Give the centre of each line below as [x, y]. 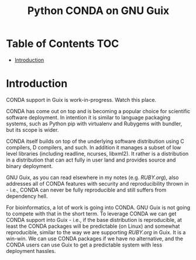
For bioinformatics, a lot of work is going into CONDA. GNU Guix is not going [98, 207]
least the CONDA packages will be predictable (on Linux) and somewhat [93, 226]
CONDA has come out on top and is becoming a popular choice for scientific [98, 111]
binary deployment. [30, 166]
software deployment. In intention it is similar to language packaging [88, 117]
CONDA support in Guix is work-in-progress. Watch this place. [81, 100]
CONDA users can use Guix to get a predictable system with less [84, 245]
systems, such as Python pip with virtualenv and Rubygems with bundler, [94, 124]
